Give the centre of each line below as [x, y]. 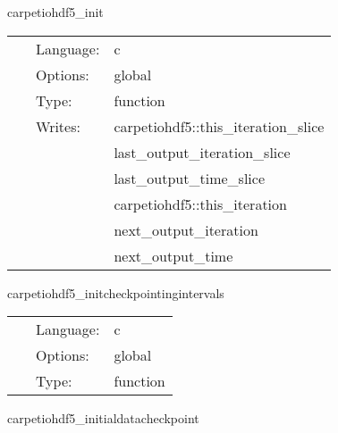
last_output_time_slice [189, 178]
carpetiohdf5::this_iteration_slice [219, 126]
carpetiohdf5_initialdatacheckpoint [103, 418]
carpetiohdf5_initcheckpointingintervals [116, 292]
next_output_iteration [186, 229]
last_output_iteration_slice [202, 152]
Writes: [58, 126]
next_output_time [173, 255]
